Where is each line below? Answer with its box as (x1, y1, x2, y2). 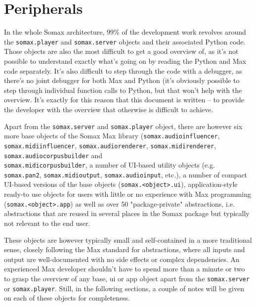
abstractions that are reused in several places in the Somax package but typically (4, 208, 250, 219)
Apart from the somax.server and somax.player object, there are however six (4, 121, 243, 131)
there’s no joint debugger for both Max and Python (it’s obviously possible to (4, 75, 240, 86)
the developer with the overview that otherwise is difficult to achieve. (4, 104, 213, 114)
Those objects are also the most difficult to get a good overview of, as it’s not (4, 46, 239, 56)
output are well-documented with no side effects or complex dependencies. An (4, 254, 240, 264)
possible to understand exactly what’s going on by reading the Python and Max (4, 55, 246, 66)
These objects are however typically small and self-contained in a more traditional (4, 234, 252, 245)
